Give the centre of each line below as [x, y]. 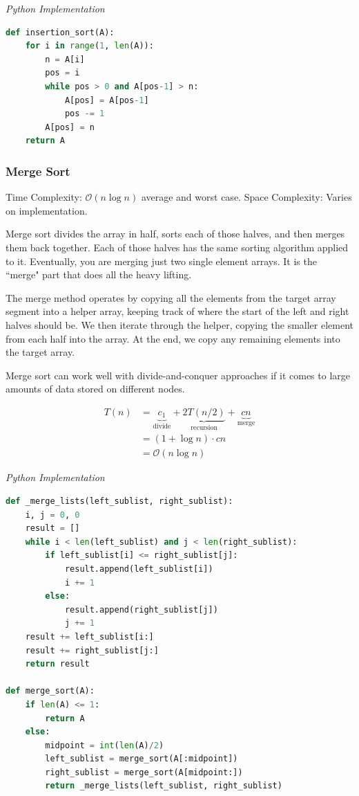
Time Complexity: [44, 197]
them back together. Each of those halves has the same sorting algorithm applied [177, 247]
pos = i [62, 73]
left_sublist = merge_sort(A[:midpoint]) [142, 759]
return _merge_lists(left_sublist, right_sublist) [164, 786]
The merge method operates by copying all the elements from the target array [171, 297]
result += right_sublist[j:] [92, 650]
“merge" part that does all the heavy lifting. [99, 274]
